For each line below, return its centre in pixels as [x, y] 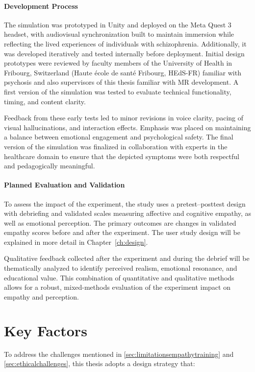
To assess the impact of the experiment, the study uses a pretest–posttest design [125, 203]
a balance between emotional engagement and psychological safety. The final [119, 137]
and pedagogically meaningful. [50, 166]
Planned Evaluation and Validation [64, 185]
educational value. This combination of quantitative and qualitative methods [119, 277]
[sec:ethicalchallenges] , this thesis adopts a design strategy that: [100, 363]
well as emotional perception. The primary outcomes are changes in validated [120, 222]
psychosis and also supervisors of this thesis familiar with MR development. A [121, 82]
